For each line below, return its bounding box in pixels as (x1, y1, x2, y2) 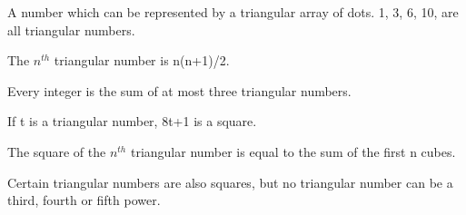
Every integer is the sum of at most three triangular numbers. (7, 81, 352, 100)
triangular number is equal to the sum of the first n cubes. (130, 142, 456, 161)
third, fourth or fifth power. (7, 191, 161, 210)
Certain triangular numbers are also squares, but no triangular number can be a (7, 172, 453, 191)
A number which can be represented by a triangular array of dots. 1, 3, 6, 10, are (7, 3, 459, 21)
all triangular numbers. (7, 20, 135, 39)
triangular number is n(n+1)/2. (54, 51, 230, 70)
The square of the (7, 142, 106, 161)
